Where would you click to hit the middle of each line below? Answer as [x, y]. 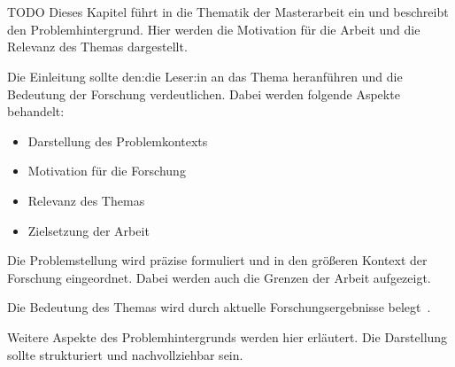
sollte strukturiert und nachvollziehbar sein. [125, 354]
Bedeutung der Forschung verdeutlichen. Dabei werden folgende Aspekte [204, 94]
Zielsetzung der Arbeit [89, 230]
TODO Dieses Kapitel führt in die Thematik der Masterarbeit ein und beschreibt [228, 12]
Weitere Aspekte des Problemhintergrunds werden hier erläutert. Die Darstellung [227, 336]
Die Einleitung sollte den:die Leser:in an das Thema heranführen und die [205, 76]
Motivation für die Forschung [107, 171]
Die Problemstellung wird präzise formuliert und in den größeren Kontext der [217, 260]
